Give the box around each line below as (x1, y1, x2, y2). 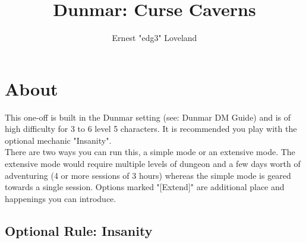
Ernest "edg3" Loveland (112, 31, 197, 44)
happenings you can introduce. (5, 192, 116, 204)
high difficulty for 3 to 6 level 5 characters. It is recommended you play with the (5, 122, 297, 135)
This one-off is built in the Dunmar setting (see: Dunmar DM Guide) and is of (5, 111, 291, 123)
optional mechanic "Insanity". (5, 134, 112, 146)
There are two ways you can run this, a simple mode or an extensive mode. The (5, 146, 295, 158)
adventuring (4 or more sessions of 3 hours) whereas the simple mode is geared (5, 169, 291, 181)
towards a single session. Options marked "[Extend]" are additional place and (5, 181, 285, 193)
